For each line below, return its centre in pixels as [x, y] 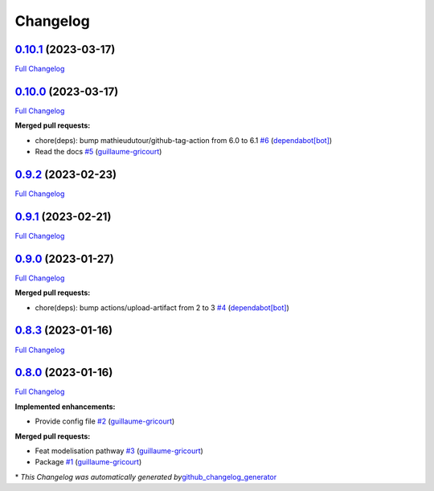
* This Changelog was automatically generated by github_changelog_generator [146, 477]
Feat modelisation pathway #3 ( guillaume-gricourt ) [119, 451]
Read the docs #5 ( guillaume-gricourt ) [98, 152]
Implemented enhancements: [65, 407]
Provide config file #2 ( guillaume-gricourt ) [105, 421]
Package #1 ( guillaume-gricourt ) [88, 462]
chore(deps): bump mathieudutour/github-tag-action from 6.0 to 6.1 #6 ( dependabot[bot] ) [184, 140]
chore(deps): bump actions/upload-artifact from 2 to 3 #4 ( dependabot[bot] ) [162, 307]
